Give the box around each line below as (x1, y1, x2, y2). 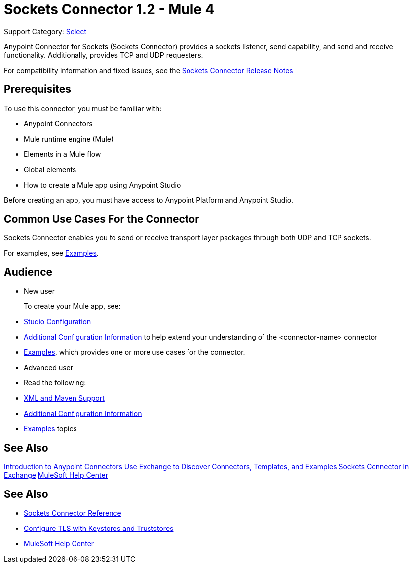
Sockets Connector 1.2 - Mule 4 (4, 1, 215, 18)
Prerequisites (4, 83, 71, 96)
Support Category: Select (4, 27, 87, 36)
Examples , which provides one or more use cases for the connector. (24, 348, 245, 357)
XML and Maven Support (24, 394, 105, 403)
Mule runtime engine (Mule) (24, 134, 114, 143)
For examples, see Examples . (4, 249, 99, 258)
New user (24, 287, 55, 296)
